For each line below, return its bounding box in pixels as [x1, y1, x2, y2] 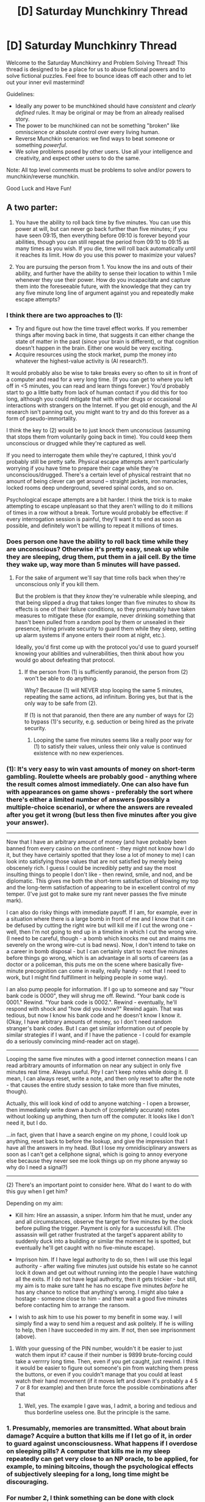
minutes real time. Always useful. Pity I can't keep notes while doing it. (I [6, 1068, 189, 1076]
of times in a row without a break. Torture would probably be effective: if [6, 509, 189, 516]
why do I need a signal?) [6, 1163, 68, 1171]
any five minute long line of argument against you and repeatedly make [15, 289, 194, 296]
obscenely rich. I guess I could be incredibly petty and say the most [6, 864, 177, 871]
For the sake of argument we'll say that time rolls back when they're [15, 574, 186, 581]
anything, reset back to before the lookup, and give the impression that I [6, 1138, 188, 1145]
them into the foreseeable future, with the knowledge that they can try [15, 282, 192, 290]
